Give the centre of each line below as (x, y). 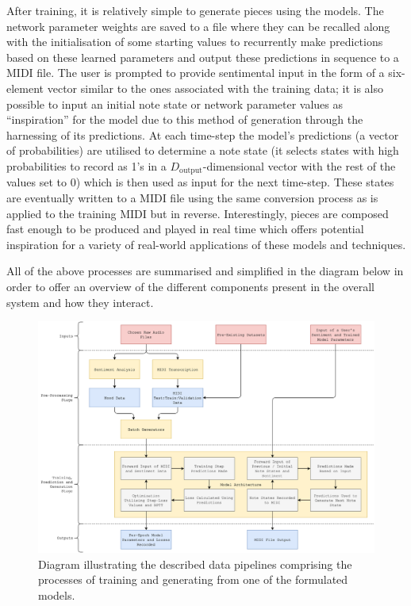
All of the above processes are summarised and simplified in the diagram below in (205, 271)
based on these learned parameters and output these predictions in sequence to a (203, 57)
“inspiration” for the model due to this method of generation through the (185, 119)
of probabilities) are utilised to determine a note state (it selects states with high (203, 150)
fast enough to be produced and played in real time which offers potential (185, 229)
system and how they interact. (80, 302)
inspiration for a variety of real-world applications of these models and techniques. (206, 244)
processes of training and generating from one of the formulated (193, 579)
